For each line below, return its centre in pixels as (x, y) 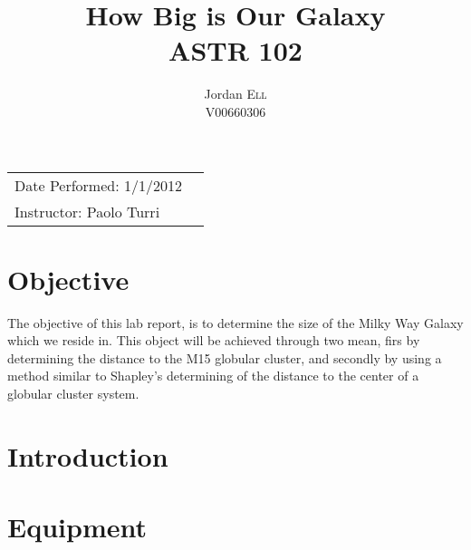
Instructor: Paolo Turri (87, 211)
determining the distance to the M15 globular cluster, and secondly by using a (225, 357)
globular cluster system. (73, 393)
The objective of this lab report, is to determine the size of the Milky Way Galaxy (235, 322)
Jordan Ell (235, 94)
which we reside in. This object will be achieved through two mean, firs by (214, 340)
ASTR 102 (235, 50)
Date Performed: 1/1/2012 (98, 185)
